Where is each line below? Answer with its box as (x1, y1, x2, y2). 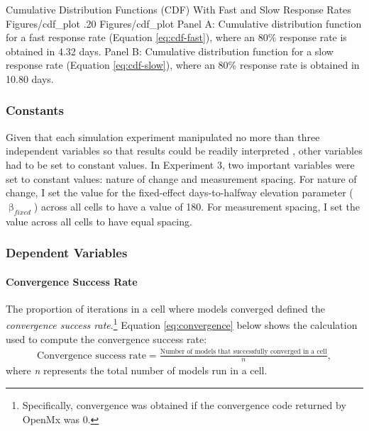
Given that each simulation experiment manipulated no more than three (6, 129, 320, 144)
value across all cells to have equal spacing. (6, 213, 192, 228)
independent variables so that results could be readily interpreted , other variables (6, 143, 363, 158)
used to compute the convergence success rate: (6, 331, 207, 346)
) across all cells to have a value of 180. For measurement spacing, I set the (33, 198, 360, 213)
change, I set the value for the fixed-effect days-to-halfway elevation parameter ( (6, 185, 353, 200)
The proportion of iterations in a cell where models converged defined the (6, 301, 325, 315)
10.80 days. (6, 71, 54, 86)
